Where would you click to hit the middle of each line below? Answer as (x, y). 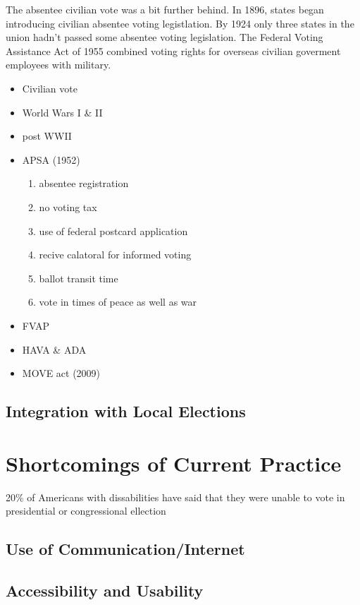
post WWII (47, 136)
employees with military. (58, 65)
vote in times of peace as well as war (118, 302)
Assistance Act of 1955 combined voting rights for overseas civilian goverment (173, 50)
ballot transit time (79, 278)
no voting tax (68, 206)
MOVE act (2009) (61, 373)
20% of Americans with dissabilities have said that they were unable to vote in (175, 497)
